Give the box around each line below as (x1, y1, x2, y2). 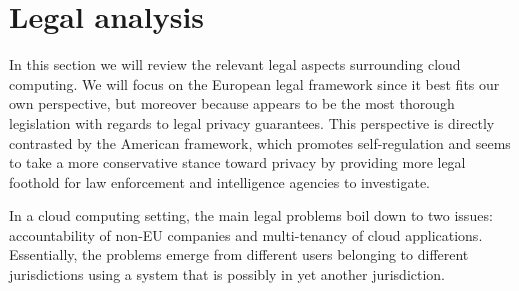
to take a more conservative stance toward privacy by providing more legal (9, 152, 466, 173)
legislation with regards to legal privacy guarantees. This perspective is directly (9, 112, 495, 133)
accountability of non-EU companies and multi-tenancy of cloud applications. (9, 224, 483, 245)
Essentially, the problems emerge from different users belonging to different (9, 244, 469, 265)
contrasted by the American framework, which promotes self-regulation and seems (9, 132, 511, 153)
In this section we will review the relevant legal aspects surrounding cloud (9, 54, 461, 75)
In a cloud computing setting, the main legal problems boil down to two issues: (9, 205, 493, 226)
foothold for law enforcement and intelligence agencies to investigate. (9, 171, 430, 192)
